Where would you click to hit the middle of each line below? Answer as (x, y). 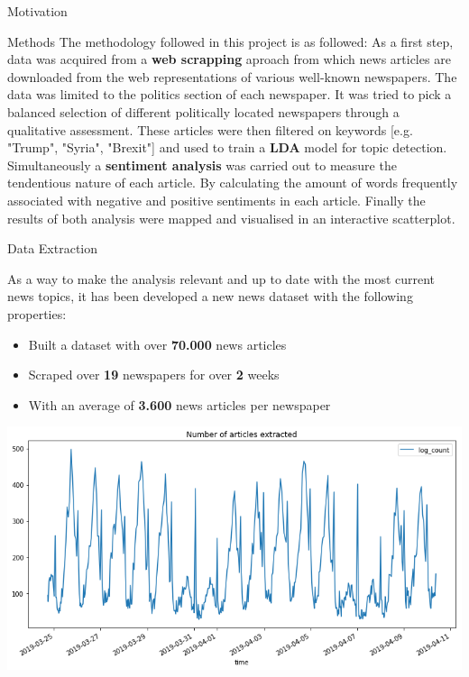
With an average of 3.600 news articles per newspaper (179, 404)
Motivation (37, 11)
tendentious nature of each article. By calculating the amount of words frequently (233, 183)
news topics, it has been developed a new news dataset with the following (210, 296)
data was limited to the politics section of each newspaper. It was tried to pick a (230, 94)
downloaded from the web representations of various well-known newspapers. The (232, 76)
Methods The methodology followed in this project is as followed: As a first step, (230, 41)
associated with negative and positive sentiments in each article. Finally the (216, 200)
